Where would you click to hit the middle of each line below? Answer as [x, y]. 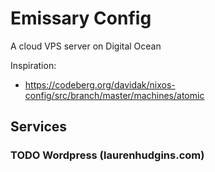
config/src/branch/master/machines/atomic [114, 95]
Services [39, 127]
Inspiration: [33, 65]
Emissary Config [81, 18]
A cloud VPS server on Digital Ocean [86, 46]
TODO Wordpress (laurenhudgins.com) [107, 155]
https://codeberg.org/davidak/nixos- [100, 84]
